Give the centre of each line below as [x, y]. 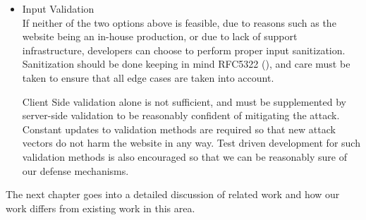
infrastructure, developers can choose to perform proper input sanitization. [184, 50]
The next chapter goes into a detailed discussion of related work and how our [173, 194]
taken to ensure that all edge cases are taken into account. [148, 77]
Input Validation [58, 8]
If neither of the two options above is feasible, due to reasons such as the [179, 22]
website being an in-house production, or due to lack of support [160, 36]
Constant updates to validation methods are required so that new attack [179, 129]
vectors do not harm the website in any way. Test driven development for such [191, 143]
